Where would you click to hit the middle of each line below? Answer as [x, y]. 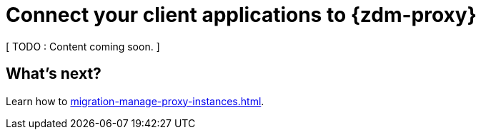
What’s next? [54, 74]
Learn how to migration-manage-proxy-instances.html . [135, 101]
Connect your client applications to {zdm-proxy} [241, 15]
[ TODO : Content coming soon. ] [83, 46]
